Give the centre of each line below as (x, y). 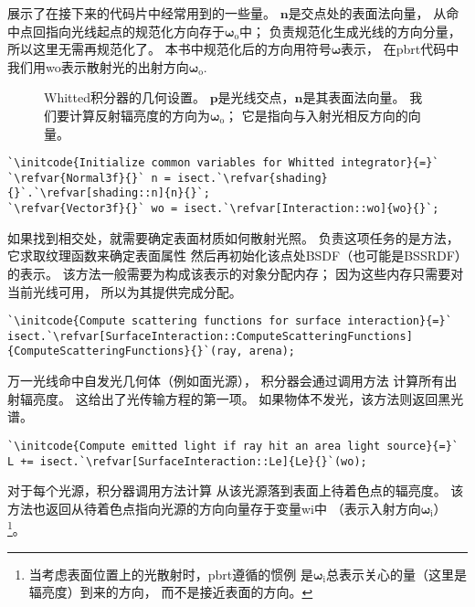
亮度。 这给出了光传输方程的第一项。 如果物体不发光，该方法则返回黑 (242, 398)
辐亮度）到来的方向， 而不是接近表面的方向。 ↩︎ (171, 592)
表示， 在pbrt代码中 (400, 49)
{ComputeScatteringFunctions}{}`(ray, (125, 351)
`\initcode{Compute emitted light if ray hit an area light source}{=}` (233, 446)
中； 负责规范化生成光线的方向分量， (350, 31)
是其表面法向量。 (354, 97)
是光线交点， (256, 97)
